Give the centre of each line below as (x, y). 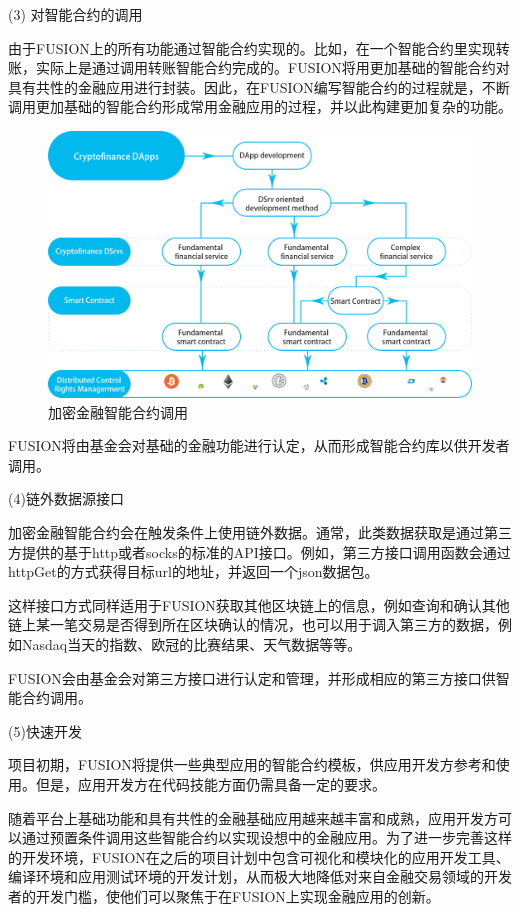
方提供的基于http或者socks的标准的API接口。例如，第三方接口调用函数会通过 (259, 551)
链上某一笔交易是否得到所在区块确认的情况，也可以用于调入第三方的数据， (253, 624)
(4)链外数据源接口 (66, 498)
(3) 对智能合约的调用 (75, 14)
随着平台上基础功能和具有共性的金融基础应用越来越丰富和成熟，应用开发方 (253, 817)
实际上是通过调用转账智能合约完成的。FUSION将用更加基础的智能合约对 (272, 67)
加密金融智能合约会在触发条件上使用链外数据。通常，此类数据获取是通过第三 (260, 532)
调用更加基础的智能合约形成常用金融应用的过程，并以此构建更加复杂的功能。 (260, 106)
